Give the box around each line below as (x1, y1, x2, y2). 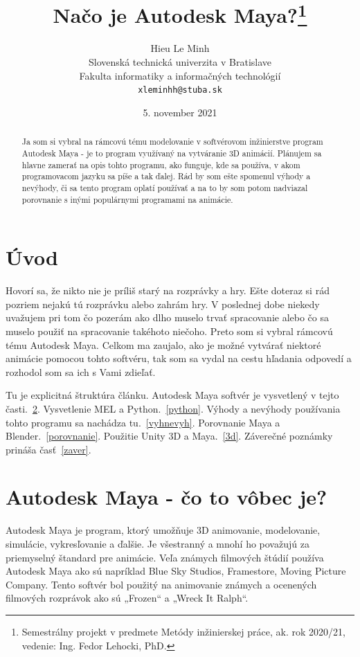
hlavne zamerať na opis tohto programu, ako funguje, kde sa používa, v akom (21, 159, 300, 170)
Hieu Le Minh (150, 41, 210, 55)
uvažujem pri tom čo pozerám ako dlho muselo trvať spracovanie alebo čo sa (6, 310, 329, 325)
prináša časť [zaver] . (6, 442, 91, 456)
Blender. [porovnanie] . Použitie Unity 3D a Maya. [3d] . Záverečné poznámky (6, 429, 333, 443)
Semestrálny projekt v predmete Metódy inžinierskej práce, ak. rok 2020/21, (21, 624, 345, 638)
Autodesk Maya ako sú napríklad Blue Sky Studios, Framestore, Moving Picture (6, 564, 346, 578)
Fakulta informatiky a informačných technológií (79, 68, 281, 82)
